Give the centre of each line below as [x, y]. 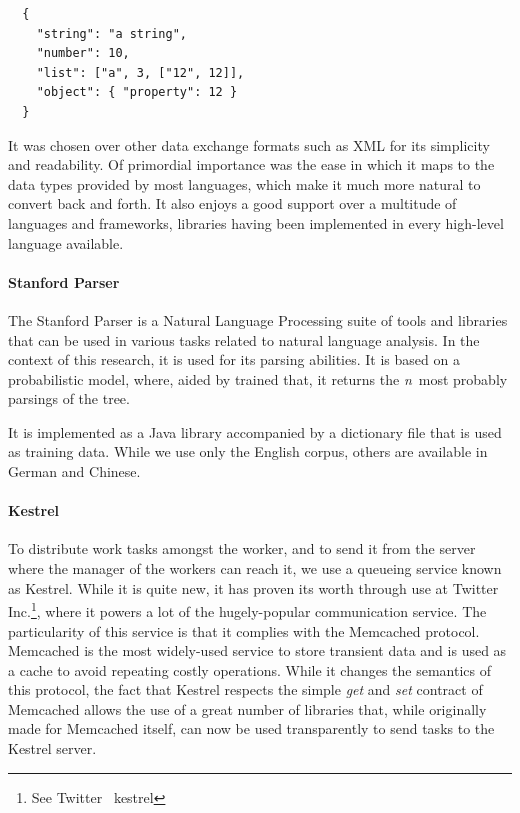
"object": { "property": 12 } [137, 92]
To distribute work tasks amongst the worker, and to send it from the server [242, 548]
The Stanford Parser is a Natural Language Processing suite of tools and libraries [258, 319]
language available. [66, 242]
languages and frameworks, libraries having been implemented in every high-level [256, 222]
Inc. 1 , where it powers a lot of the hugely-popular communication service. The [247, 609]
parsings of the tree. [69, 398]
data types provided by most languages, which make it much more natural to [244, 183]
